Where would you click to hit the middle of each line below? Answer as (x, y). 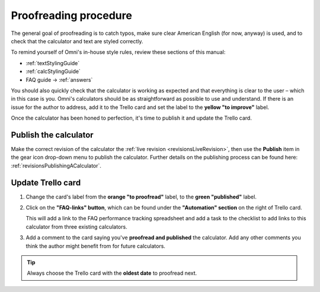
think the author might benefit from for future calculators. (96, 246)
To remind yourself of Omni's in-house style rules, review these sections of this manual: (118, 52)
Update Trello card (46, 183)
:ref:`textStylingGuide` (53, 63)
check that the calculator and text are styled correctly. (77, 41)
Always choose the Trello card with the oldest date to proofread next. (112, 273)
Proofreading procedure (72, 15)
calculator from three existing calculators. (76, 227)
